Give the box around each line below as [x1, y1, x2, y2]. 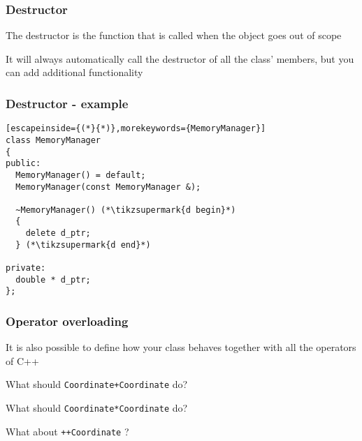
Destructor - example [6, 94, 129, 112]
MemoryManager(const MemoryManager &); [15, 181, 201, 192]
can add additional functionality [6, 65, 143, 80]
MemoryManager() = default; [15, 170, 146, 180]
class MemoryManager [6, 135, 101, 145]
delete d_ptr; [25, 228, 91, 239]
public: [6, 158, 41, 169]
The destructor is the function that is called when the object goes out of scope [6, 28, 342, 43]
